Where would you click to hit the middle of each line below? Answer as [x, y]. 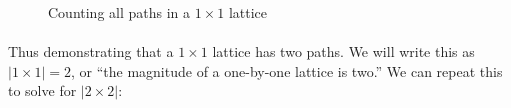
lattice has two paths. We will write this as [343, 51]
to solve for [42, 90]
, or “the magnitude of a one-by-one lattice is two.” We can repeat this [287, 70]
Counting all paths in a [119, 12]
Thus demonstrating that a [91, 51]
